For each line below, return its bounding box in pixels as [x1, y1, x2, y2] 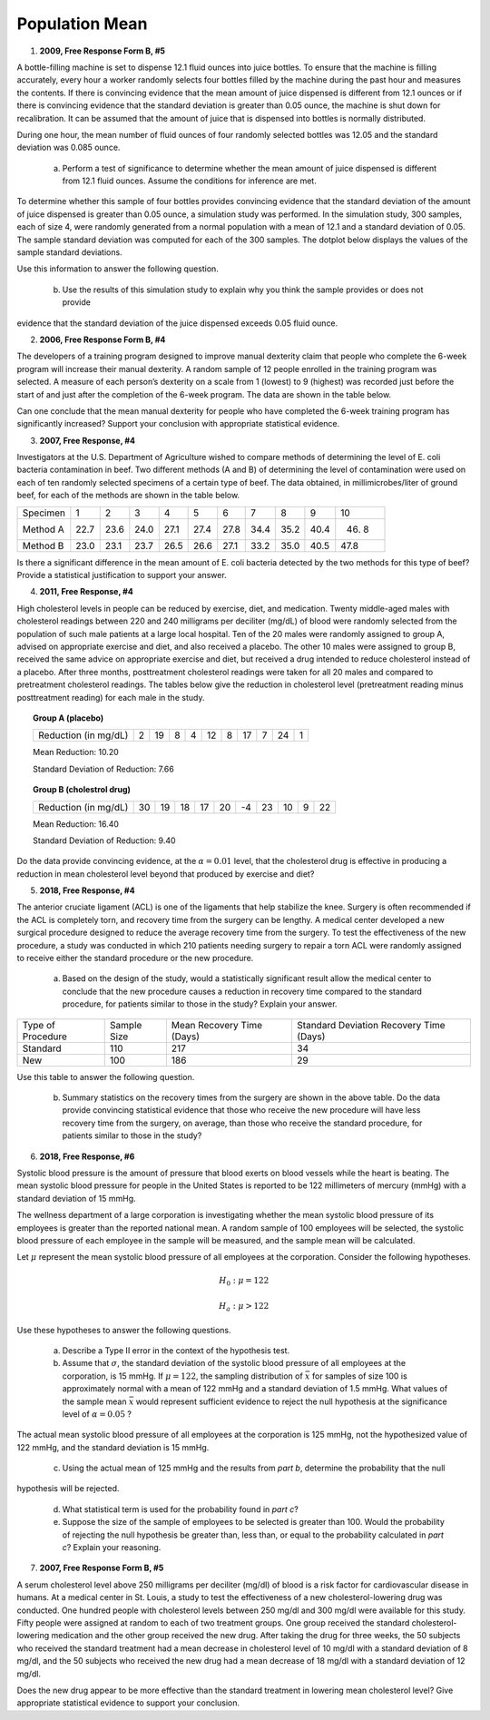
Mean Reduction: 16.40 [33, 818, 120, 830]
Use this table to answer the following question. [16, 1071, 195, 1082]
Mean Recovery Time [171, 1018, 263, 1031]
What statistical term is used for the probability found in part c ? [62, 1503, 299, 1515]
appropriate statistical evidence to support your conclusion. [16, 1697, 240, 1708]
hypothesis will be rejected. [16, 1483, 120, 1494]
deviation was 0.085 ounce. [16, 142, 121, 153]
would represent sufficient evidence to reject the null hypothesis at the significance [135, 1396, 448, 1407]
